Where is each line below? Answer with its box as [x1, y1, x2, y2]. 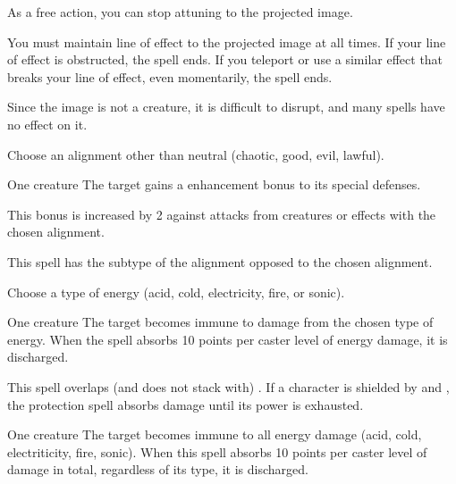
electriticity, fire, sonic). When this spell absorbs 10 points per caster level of [7, 442, 427, 461]
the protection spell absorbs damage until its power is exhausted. [7, 395, 364, 413]
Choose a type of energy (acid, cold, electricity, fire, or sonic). [7, 282, 345, 301]
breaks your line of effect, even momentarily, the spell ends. [7, 67, 333, 86]
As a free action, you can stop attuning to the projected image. [7, 3, 353, 21]
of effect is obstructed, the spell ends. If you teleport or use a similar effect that [7, 50, 443, 69]
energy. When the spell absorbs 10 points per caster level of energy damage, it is [7, 330, 448, 348]
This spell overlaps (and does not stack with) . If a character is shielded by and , [7, 377, 450, 396]
